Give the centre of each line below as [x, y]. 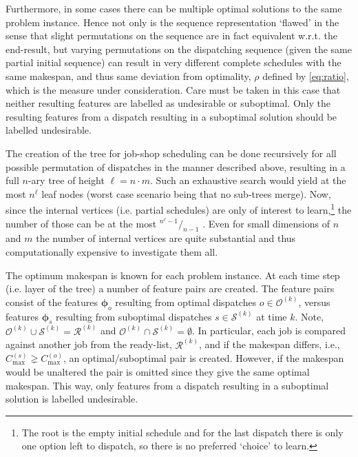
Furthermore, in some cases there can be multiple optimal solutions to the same [174, 8]
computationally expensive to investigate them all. [112, 251]
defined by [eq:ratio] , [306, 75]
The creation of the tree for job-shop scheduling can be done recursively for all [171, 153]
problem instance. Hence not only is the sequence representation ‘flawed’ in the [172, 22]
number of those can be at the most [81, 223]
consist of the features [52, 302]
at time [272, 316]
